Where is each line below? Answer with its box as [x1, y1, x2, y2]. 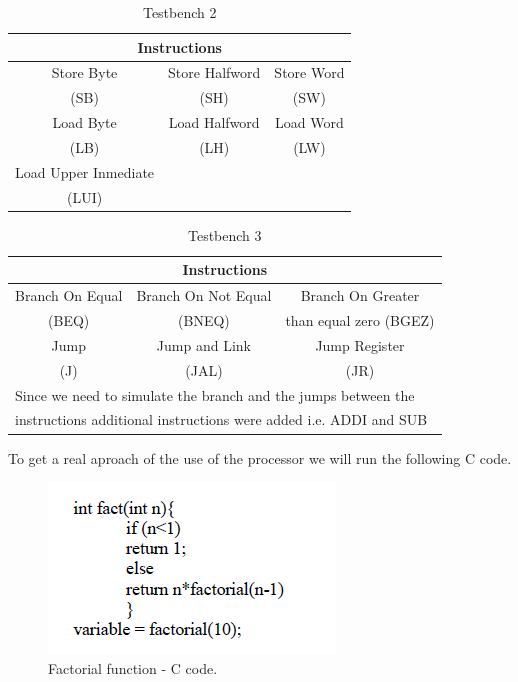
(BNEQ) [178, 310, 230, 331]
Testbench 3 [187, 224, 262, 245]
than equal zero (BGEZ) [285, 310, 435, 331]
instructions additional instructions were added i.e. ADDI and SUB [15, 409, 428, 430]
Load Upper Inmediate [15, 161, 155, 182]
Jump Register [315, 334, 405, 355]
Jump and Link [156, 334, 251, 355]
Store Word [274, 62, 345, 83]
